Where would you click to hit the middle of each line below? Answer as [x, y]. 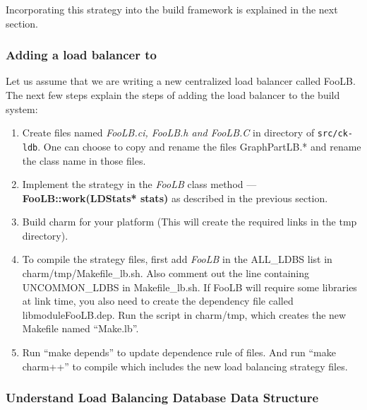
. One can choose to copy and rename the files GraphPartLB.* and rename [199, 146]
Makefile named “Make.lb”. [80, 328]
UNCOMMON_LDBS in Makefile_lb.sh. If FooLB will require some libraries [189, 287]
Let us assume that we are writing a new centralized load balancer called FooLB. [181, 81]
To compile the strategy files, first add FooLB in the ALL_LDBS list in [177, 259]
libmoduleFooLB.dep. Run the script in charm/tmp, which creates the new [184, 314]
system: [22, 109]
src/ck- [335, 134]
